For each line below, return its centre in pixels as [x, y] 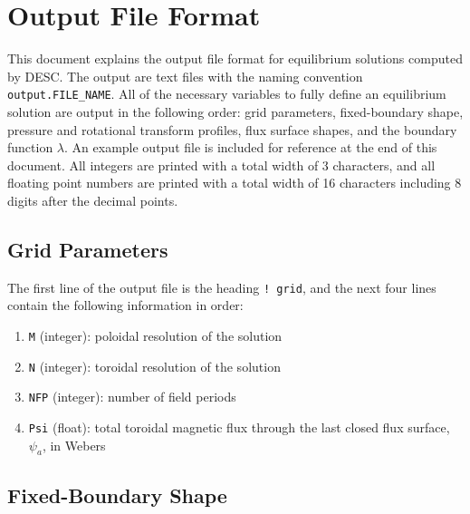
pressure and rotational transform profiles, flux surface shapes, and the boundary [232, 129]
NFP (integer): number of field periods [132, 397]
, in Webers [74, 445]
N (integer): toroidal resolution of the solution [154, 366]
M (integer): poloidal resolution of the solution [155, 335]
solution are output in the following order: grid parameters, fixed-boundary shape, [235, 111]
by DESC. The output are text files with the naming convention [185, 76]
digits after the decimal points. [93, 200]
